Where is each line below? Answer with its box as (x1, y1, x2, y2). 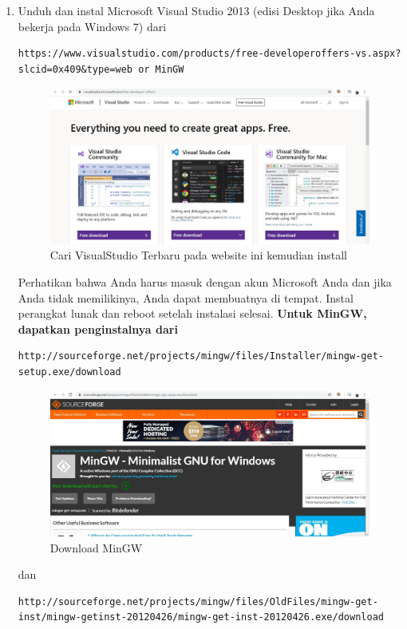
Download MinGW (49, 539, 143, 556)
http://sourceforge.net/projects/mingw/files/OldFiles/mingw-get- (18, 595, 378, 607)
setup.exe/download (18, 366, 121, 378)
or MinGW (138, 63, 184, 75)
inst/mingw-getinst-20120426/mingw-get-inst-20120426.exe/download (18, 611, 384, 623)
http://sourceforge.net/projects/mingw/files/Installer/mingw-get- (18, 350, 384, 362)
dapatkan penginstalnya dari (18, 320, 178, 337)
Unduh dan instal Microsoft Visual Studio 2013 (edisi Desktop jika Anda (18, 2, 375, 18)
